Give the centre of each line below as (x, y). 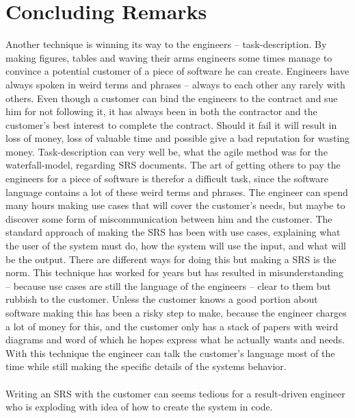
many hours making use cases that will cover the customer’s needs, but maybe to (175, 205)
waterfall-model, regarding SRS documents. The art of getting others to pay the (173, 165)
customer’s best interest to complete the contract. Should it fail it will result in (171, 124)
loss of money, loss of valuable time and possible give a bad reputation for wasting (178, 138)
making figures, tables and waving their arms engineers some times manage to (169, 57)
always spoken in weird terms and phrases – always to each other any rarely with (175, 84)
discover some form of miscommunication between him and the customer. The (169, 218)
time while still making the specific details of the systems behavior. (146, 366)
